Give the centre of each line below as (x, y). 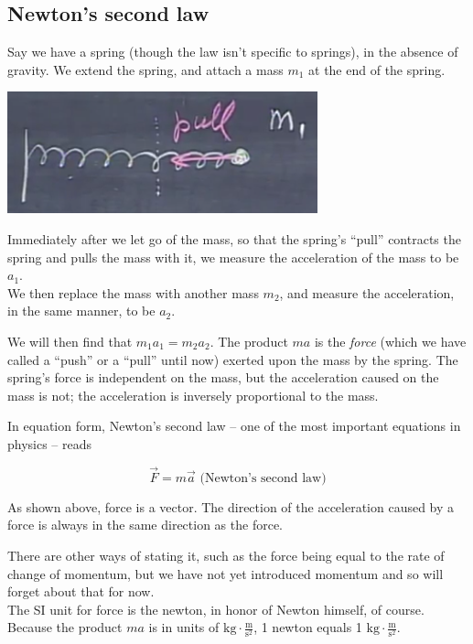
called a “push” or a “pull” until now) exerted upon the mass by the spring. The (233, 359)
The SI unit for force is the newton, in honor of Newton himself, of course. (216, 609)
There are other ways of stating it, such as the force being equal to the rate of (226, 555)
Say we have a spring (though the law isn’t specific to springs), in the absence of (233, 52)
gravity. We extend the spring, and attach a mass (145, 69)
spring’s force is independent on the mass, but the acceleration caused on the (223, 377)
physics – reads (50, 443)
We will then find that (70, 341)
